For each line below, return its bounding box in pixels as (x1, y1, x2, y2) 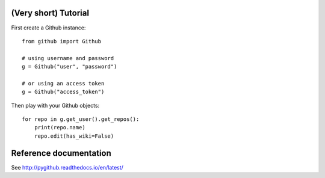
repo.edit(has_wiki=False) (34, 132, 114, 140)
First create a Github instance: (11, 24, 86, 31)
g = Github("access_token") (22, 88, 105, 96)
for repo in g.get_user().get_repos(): (22, 116, 140, 123)
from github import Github (22, 38, 102, 44)
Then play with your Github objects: (11, 102, 100, 109)
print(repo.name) (34, 124, 85, 131)
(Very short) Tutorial (11, 8, 90, 18)
